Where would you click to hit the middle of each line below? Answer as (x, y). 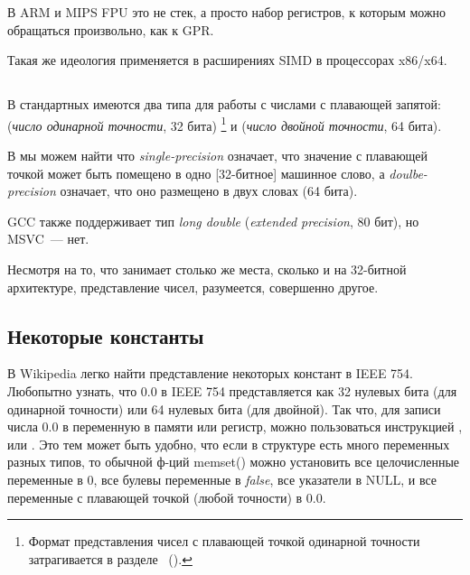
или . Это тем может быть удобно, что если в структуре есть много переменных (229, 444)
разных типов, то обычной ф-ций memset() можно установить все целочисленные (234, 462)
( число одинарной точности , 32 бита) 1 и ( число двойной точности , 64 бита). (225, 124)
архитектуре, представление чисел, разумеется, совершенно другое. (193, 287)
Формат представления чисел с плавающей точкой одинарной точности (224, 541)
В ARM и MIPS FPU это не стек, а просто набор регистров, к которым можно (227, 12)
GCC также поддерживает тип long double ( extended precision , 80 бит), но (213, 221)
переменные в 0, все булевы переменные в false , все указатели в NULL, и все (222, 479)
